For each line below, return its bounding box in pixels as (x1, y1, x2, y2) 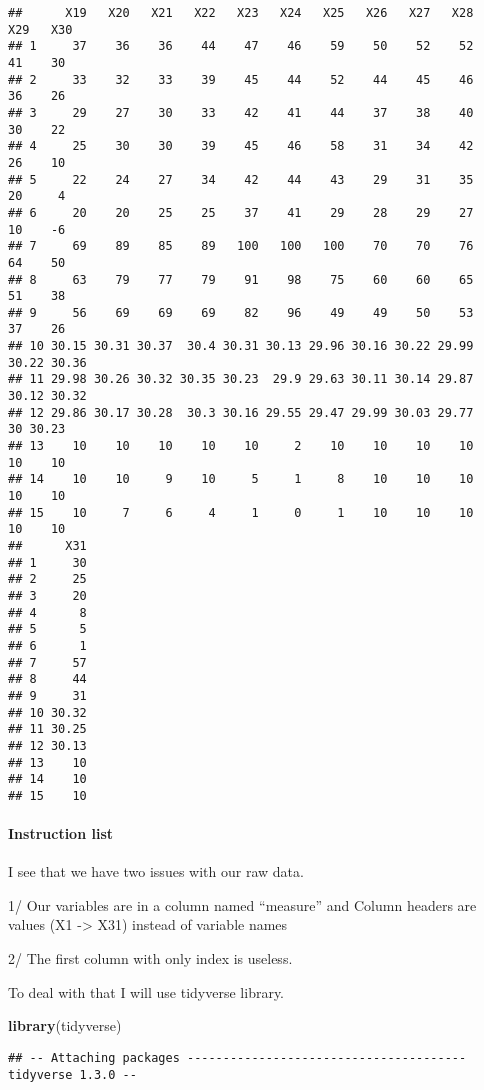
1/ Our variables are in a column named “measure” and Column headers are (8, 894, 477, 915)
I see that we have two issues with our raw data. (8, 861, 304, 882)
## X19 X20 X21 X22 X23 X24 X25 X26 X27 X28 (8, 6, 474, 20)
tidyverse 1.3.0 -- (8, 1067, 137, 1082)
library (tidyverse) (8, 1015, 122, 1036)
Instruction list (8, 823, 114, 844)
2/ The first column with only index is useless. (8, 948, 293, 969)
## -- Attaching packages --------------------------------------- (8, 1050, 467, 1065)
